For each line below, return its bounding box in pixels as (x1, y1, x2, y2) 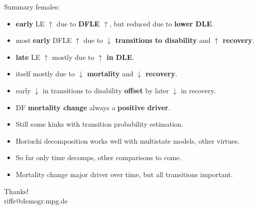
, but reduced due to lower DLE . (110, 18, 214, 28)
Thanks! (4, 186, 29, 196)
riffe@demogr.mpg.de (4, 196, 68, 206)
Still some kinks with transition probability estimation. (15, 119, 184, 129)
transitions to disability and (115, 35, 211, 45)
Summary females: (4, 1, 60, 11)
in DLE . (106, 51, 134, 62)
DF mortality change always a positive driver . (15, 102, 170, 112)
